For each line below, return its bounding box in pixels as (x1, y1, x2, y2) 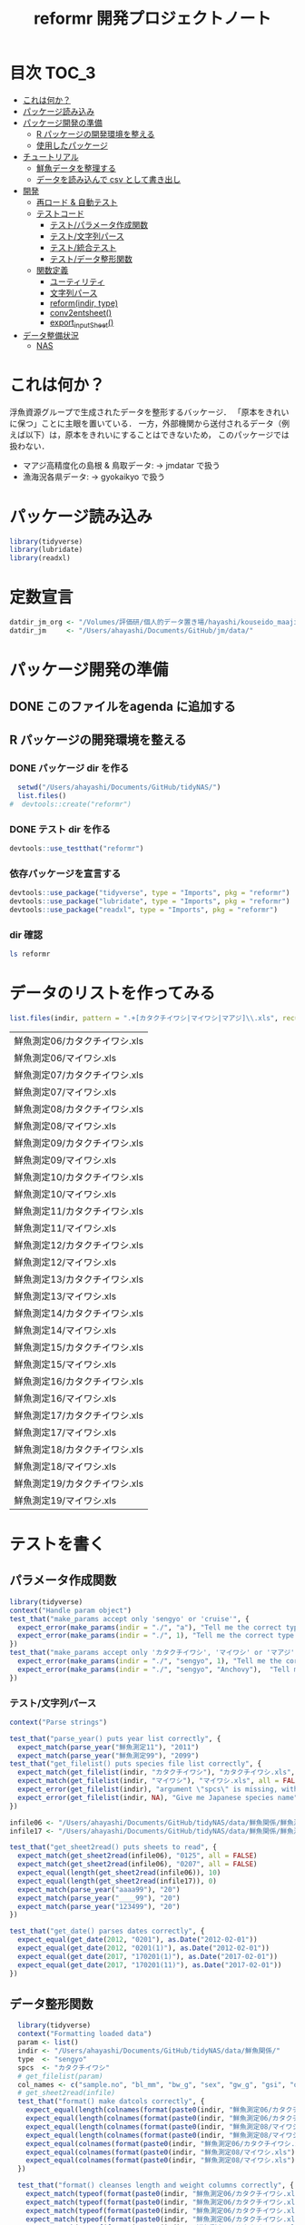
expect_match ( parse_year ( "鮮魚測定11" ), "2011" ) (17, 1742, 200, 1752)
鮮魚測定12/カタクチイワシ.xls (14, 1238, 143, 1251)
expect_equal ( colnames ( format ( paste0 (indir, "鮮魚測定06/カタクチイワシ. (25, 2139, 296, 2148)
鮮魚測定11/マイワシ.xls (14, 1222, 116, 1235)
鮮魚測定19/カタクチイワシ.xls (14, 1477, 143, 1490)
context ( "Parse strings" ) (9, 1718, 107, 1727)
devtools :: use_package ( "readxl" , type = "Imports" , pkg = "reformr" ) (9, 905, 279, 915)
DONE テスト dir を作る (9, 822, 112, 835)
